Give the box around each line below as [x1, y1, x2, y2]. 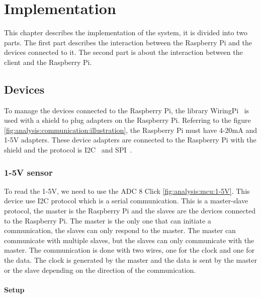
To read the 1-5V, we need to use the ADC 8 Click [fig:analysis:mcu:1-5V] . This [4, 185, 250, 196]
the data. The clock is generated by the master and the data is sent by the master [4, 255, 257, 265]
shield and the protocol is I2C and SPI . [4, 144, 132, 155]
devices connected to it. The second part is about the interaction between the [4, 47, 243, 57]
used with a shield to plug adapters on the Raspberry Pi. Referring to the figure [4, 115, 251, 125]
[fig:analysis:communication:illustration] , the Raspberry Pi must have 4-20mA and [4, 124, 257, 135]
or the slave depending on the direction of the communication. [4, 264, 196, 275]
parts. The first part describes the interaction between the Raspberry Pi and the [4, 37, 252, 47]
